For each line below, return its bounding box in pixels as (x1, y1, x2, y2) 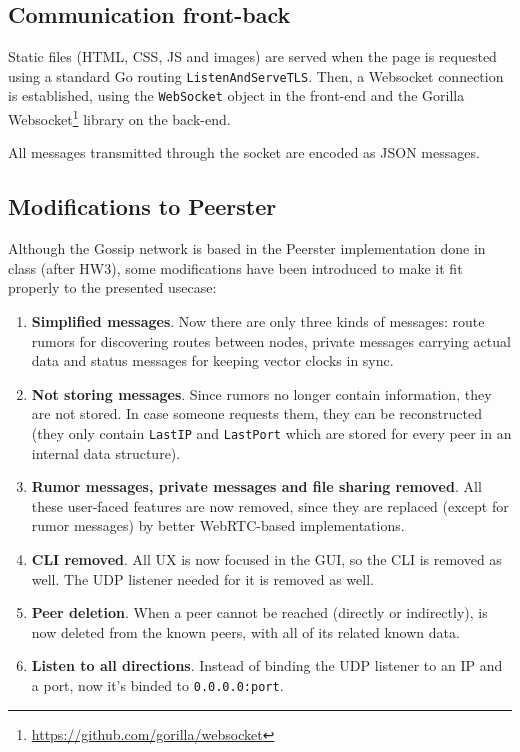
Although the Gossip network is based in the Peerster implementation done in (8, 238, 486, 259)
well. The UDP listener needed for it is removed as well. (31, 568, 374, 589)
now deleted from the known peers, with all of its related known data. (31, 621, 460, 642)
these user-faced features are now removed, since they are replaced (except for (31, 495, 509, 516)
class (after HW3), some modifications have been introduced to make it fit (8, 257, 463, 278)
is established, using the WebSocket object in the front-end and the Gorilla (8, 85, 465, 106)
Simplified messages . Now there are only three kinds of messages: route (31, 310, 485, 331)
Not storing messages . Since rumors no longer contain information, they (31, 383, 492, 404)
